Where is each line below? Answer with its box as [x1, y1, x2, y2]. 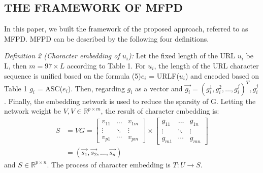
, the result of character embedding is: [101, 106, 219, 116]
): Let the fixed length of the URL [128, 50, 236, 61]
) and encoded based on [185, 70, 259, 81]
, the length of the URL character [154, 60, 259, 71]
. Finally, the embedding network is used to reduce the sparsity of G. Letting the [4, 95, 256, 106]
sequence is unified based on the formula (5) [4, 70, 141, 81]
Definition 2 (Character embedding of [4, 50, 120, 61]
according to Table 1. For [67, 60, 146, 71]
